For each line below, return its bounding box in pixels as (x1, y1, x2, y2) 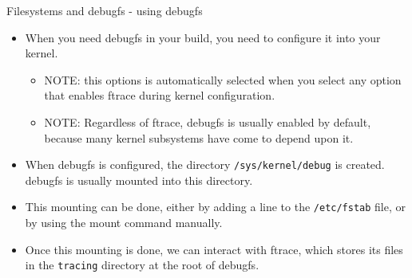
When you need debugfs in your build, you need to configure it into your (25, 29, 381, 45)
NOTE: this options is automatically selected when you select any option (44, 71, 402, 88)
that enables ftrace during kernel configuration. (44, 87, 275, 104)
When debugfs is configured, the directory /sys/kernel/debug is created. (25, 156, 385, 173)
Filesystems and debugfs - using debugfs (6, 2, 203, 18)
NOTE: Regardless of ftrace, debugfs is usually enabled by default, (44, 113, 371, 130)
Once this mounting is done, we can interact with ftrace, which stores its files (25, 241, 403, 257)
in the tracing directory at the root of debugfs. (25, 256, 259, 273)
